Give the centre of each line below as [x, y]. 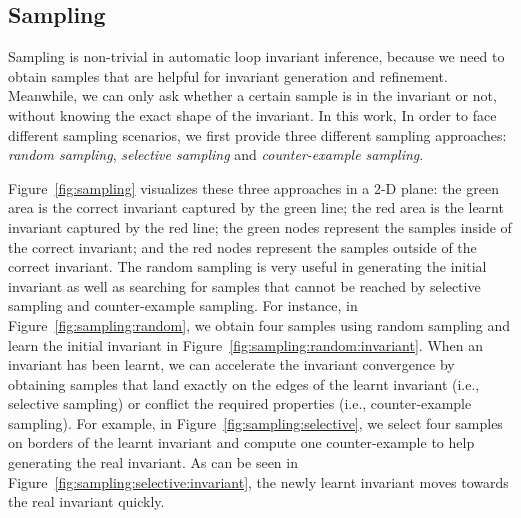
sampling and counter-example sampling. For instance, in [183, 305]
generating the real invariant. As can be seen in [153, 462]
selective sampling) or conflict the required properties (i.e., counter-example [240, 403]
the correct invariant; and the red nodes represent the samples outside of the [242, 246]
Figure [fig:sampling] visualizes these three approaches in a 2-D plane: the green [253, 187]
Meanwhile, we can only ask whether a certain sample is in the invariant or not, [252, 95]
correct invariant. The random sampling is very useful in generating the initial [247, 266]
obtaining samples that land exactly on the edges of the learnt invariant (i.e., [244, 383]
